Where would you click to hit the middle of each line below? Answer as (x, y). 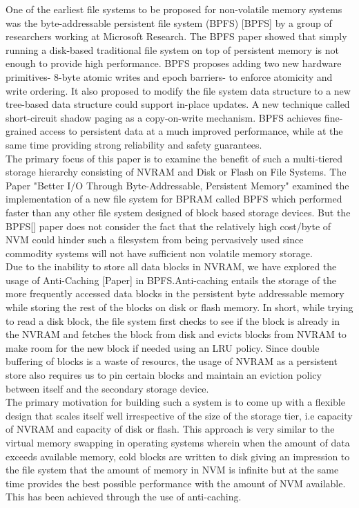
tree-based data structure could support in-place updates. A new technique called (178, 104)
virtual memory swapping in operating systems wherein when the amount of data (178, 442)
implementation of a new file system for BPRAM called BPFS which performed (174, 199)
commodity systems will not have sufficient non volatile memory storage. (159, 253)
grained (21, 131)
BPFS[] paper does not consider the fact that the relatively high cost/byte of (168, 226)
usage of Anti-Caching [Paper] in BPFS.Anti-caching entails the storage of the (171, 280)
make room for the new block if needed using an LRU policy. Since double (163, 347)
